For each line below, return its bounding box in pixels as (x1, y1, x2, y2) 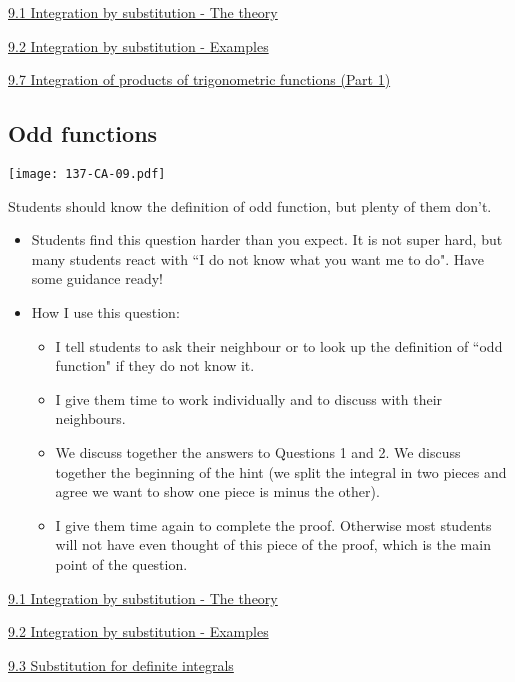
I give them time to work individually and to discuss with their (55, 388, 443, 409)
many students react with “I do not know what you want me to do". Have (31, 248, 485, 269)
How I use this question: (31, 302, 180, 323)
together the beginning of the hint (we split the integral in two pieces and (55, 461, 507, 482)
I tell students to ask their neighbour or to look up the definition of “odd (55, 335, 503, 356)
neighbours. (55, 408, 126, 429)
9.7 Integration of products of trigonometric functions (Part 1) (8, 69, 391, 90)
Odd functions (8, 118, 158, 149)
